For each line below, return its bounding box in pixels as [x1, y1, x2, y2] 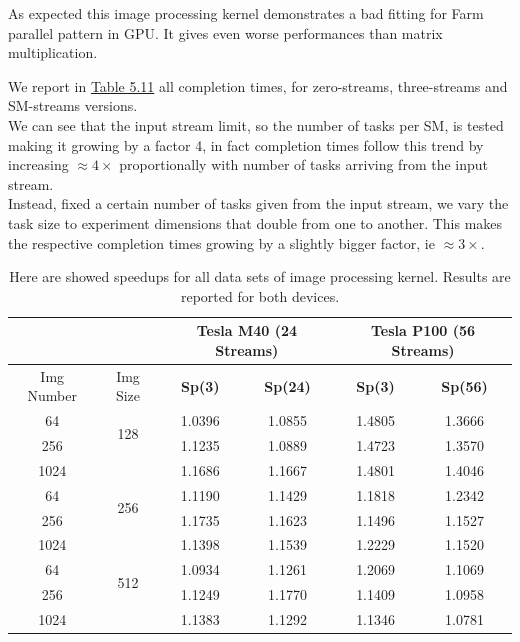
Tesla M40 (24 [196, 320, 298, 341]
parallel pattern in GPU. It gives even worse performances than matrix [8, 22, 443, 43]
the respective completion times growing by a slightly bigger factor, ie [8, 232, 435, 253]
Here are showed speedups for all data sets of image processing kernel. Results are [9, 266, 511, 287]
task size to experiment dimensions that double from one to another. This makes [8, 212, 503, 233]
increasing [8, 154, 69, 175]
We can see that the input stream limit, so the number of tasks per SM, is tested [8, 114, 504, 135]
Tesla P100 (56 [370, 320, 476, 341]
